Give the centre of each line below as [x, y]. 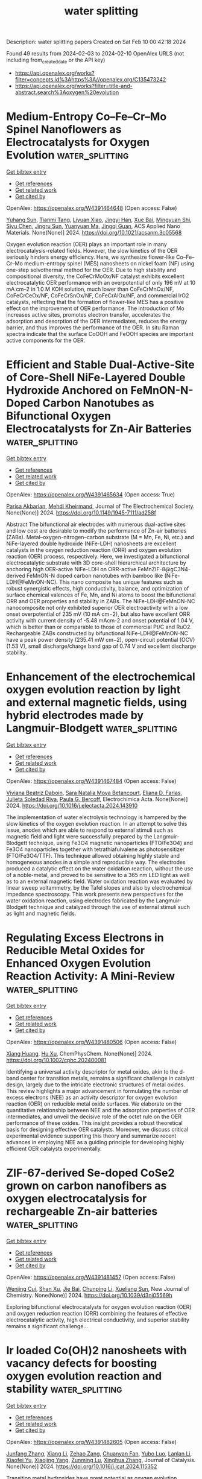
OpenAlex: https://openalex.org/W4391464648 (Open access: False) [92, 208]
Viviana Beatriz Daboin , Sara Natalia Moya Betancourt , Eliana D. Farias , [94, 793]
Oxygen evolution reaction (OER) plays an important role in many [87, 244]
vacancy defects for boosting [82, 1363]
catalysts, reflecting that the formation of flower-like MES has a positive [95, 302]
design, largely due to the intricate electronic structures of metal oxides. [96, 1085]
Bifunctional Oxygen [59, 416]
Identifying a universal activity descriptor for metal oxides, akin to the [92, 1071]
